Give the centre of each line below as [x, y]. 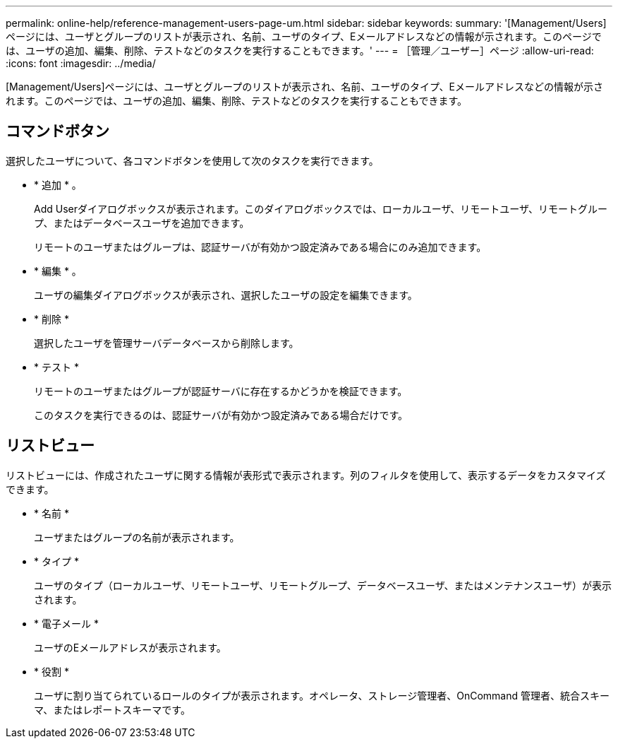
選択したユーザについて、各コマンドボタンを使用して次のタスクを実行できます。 [192, 160]
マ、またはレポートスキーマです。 [112, 709]
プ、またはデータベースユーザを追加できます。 [142, 223]
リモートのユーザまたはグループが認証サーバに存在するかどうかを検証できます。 [221, 391]
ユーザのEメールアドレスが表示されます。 [130, 647]
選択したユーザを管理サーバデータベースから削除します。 [166, 343]
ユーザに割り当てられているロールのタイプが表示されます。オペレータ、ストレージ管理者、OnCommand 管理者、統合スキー [322, 695]
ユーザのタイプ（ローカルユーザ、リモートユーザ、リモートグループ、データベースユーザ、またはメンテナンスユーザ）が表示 [323, 585]
